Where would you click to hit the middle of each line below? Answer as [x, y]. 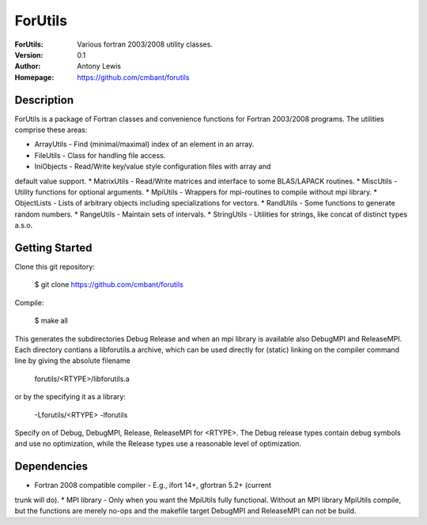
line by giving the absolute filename [72, 361]
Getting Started [53, 248]
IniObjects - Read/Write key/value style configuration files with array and [153, 167]
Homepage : [34, 77]
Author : [28, 66]
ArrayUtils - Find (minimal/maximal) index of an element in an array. [144, 144]
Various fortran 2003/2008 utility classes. [145, 44]
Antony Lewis [99, 66]
